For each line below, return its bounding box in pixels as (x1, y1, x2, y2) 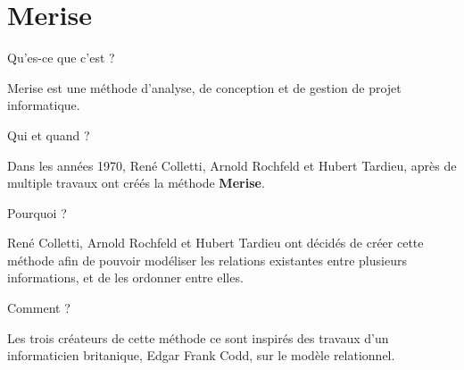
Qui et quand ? (7, 125, 90, 144)
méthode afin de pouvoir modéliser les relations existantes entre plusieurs (7, 250, 407, 269)
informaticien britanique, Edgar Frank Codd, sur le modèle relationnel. (7, 346, 395, 365)
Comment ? (7, 299, 70, 317)
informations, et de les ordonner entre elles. (7, 268, 244, 287)
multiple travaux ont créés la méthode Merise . (7, 173, 265, 192)
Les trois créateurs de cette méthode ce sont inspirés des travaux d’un (7, 328, 389, 347)
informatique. (7, 96, 80, 114)
